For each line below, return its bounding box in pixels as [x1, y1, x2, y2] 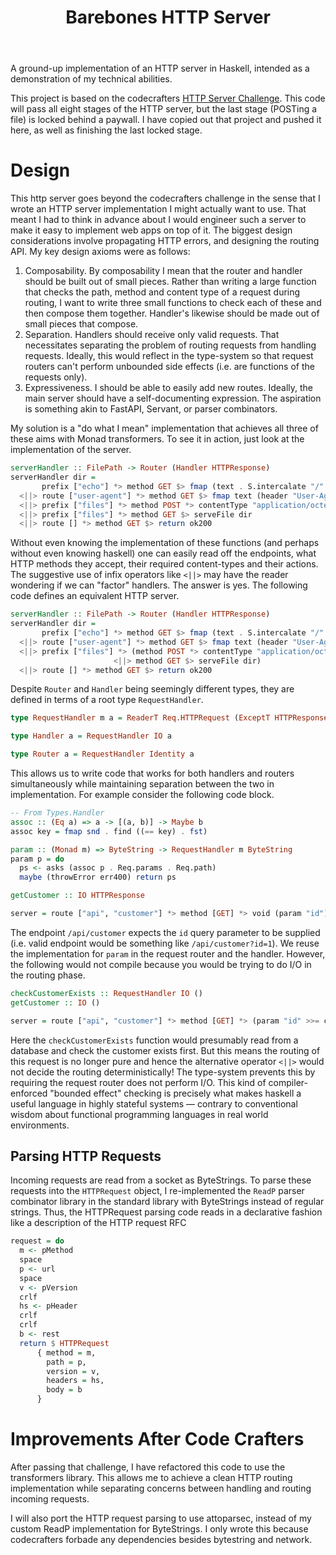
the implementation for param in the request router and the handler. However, [10, 947, 326, 960]
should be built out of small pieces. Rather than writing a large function [24, 276, 317, 288]
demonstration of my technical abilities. [10, 73, 173, 85]
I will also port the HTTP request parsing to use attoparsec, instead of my [10, 1512, 312, 1524]
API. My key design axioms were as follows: [10, 246, 191, 258]
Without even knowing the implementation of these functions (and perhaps [10, 537, 320, 549]
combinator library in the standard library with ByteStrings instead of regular [10, 1196, 325, 1208]
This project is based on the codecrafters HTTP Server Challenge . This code [10, 92, 326, 105]
